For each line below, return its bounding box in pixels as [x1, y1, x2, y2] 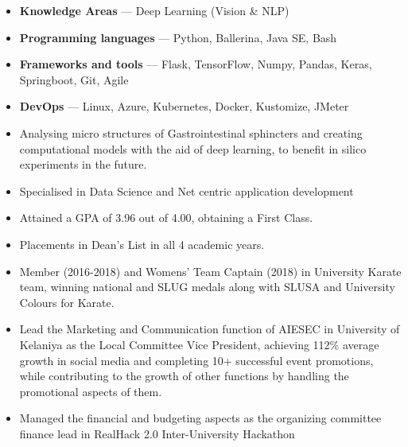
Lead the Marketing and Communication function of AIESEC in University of [19, 321, 400, 337]
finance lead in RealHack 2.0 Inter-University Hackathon [19, 425, 295, 441]
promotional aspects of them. [19, 383, 162, 399]
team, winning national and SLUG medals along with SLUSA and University [19, 278, 395, 295]
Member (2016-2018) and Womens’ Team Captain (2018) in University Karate [19, 262, 402, 279]
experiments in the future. [19, 156, 147, 173]
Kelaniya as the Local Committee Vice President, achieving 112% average [19, 336, 379, 352]
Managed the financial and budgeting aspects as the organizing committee [19, 410, 382, 426]
